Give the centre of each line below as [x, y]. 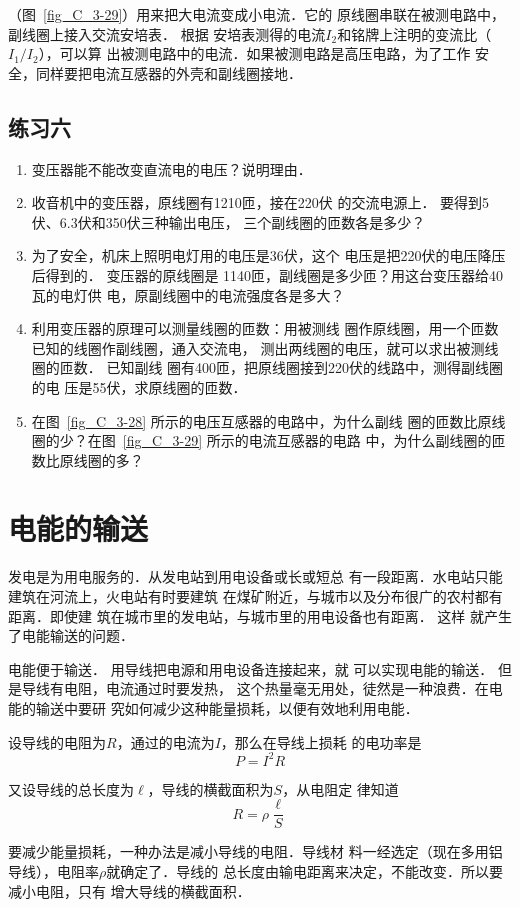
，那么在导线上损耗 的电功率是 [321, 741]
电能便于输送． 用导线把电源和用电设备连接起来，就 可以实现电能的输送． [251, 668]
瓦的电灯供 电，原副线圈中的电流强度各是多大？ [188, 294]
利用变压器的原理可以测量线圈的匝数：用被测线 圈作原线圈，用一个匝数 [265, 328]
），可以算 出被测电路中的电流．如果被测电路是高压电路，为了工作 [254, 53]
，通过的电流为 [165, 741]
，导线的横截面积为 [210, 788]
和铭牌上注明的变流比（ [414, 33]
